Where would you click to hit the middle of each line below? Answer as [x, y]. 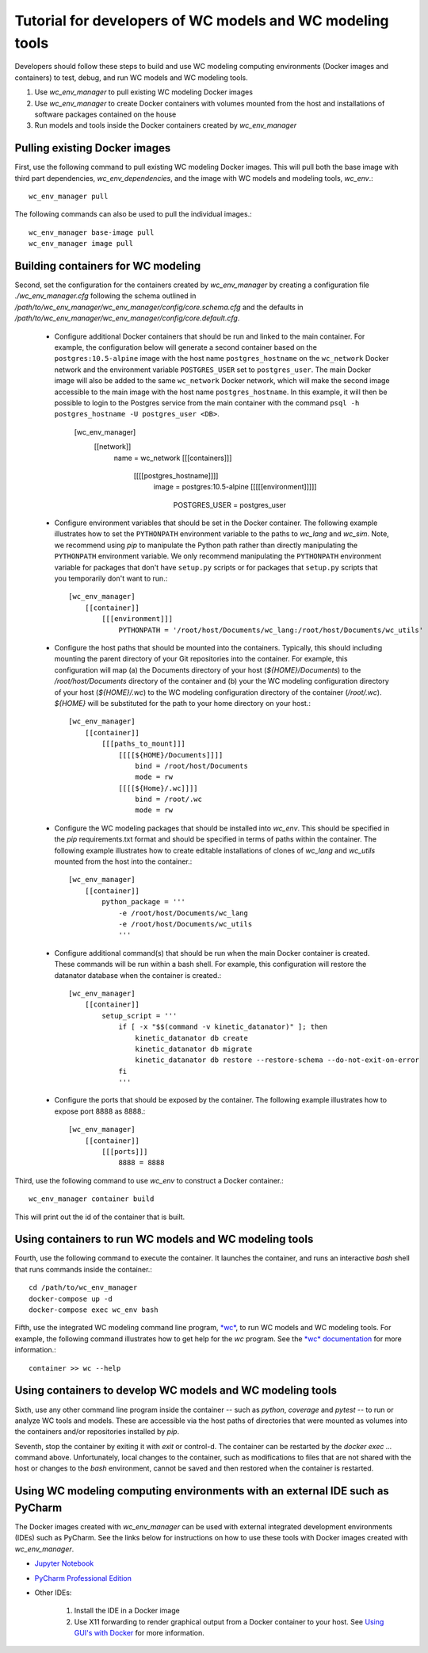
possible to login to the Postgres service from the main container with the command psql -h [207, 403]
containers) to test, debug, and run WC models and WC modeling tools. [132, 77]
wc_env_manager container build [92, 1199]
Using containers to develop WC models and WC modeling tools [176, 1391]
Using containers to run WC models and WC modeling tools [164, 1239]
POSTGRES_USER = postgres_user [230, 504]
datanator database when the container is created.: [138, 975]
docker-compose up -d [71, 1298]
